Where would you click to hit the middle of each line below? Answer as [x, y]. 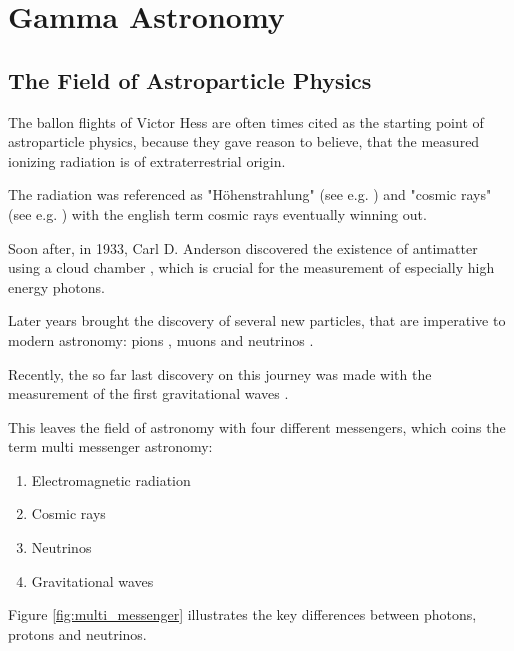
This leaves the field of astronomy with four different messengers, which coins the [257, 426]
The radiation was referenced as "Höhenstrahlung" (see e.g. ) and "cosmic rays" [250, 194]
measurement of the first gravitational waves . [148, 393]
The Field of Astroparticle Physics [190, 79]
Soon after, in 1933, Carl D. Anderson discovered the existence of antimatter [243, 247]
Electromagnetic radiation [111, 479]
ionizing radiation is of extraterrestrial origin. [147, 160]
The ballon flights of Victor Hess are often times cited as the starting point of [246, 121]
